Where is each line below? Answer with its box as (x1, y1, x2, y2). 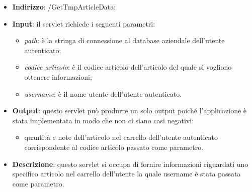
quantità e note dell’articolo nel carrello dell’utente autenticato (24, 132, 218, 142)
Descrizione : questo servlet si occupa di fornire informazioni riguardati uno (12, 158, 248, 169)
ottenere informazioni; (24, 71, 92, 82)
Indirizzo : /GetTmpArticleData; (12, 2, 116, 12)
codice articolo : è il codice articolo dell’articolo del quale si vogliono (24, 62, 232, 72)
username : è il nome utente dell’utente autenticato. (24, 88, 182, 99)
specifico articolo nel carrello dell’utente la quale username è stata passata (12, 168, 241, 179)
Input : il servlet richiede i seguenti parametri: (12, 18, 155, 29)
